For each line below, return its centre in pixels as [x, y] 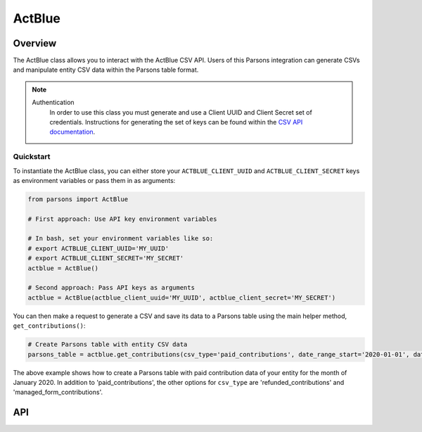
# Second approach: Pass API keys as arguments [111, 288]
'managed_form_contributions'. [58, 392]
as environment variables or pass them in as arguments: [94, 180]
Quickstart [32, 157]
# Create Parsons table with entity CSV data [108, 344]
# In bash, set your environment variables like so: [121, 239]
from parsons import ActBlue [78, 199]
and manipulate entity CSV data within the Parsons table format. [106, 70]
